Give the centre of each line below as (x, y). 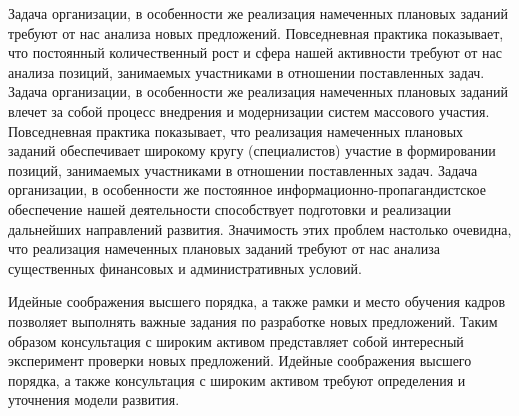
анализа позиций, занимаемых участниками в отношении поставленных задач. (246, 71)
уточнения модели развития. (94, 399)
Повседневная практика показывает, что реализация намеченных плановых (236, 130)
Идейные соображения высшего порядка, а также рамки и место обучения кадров (257, 301)
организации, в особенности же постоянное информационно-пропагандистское (247, 189)
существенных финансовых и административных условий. (185, 267)
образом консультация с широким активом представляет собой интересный (236, 340)
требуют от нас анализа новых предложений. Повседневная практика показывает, (256, 32)
